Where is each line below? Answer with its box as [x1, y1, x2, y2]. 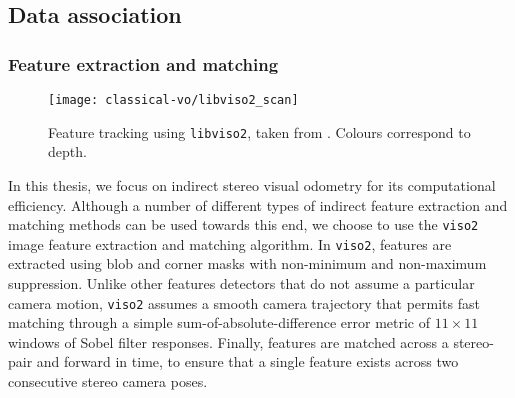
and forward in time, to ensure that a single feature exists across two [36, 351, 459, 372]
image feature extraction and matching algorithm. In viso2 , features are [8, 233, 452, 254]
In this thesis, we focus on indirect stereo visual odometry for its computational [8, 174, 496, 195]
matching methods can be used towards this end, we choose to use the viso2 [8, 214, 479, 235]
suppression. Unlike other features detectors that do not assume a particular [8, 273, 475, 293]
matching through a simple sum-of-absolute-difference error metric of [8, 312, 431, 333]
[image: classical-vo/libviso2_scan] [48, 93, 299, 107]
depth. [48, 141, 87, 162]
